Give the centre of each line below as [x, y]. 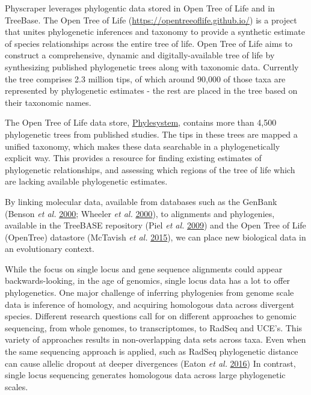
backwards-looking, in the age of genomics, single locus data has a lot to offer [148, 280]
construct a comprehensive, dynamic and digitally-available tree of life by [140, 55]
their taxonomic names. [48, 102]
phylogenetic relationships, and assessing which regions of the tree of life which [150, 169]
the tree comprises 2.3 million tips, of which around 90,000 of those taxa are [145, 78]
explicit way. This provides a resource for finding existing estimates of [133, 158]
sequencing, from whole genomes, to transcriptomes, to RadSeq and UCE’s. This [154, 327]
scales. [17, 386]
